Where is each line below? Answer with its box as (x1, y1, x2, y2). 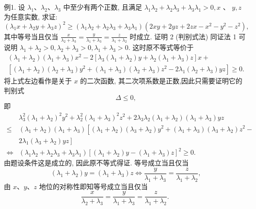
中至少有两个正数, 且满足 (63, 2, 143, 12)
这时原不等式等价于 (132, 42, 194, 52)
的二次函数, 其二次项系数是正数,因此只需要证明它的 (80, 76, 242, 86)
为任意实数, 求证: (4, 11, 58, 21)
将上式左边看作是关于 (4, 76, 72, 86)
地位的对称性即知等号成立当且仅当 (39, 181, 148, 191)
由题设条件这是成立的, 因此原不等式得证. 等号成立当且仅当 (4, 158, 189, 168)
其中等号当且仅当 (4, 31, 58, 41)
